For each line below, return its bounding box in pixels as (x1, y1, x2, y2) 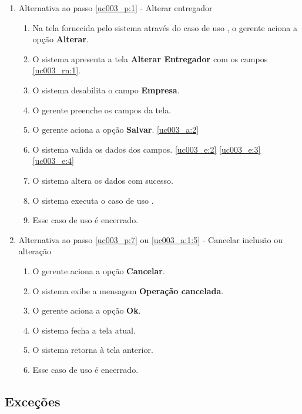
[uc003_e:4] (32, 154, 74, 167)
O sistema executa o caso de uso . (32, 194, 154, 206)
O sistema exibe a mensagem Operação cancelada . (32, 284, 224, 297)
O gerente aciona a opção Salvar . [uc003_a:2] (32, 123, 199, 136)
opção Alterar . (32, 33, 89, 45)
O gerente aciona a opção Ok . (32, 304, 141, 317)
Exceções (5, 392, 61, 410)
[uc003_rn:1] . (32, 64, 80, 76)
